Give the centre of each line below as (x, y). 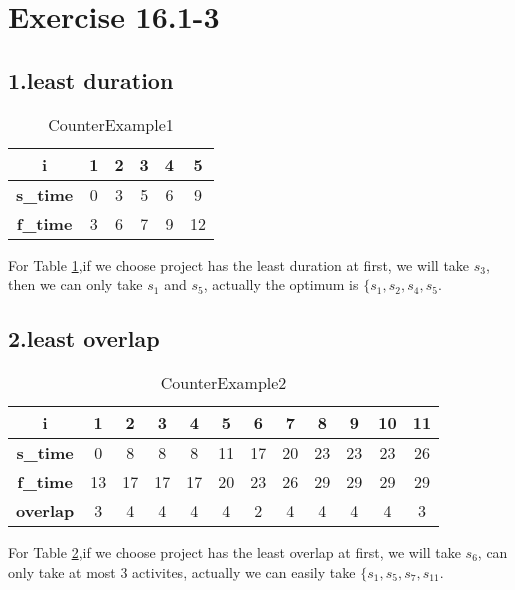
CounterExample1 (111, 124)
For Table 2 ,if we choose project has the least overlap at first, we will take (234, 551)
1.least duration (91, 79)
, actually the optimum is (281, 284)
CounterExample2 (223, 382)
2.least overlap (84, 338)
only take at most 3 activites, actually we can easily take (182, 571)
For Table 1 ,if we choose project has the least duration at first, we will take (239, 264)
